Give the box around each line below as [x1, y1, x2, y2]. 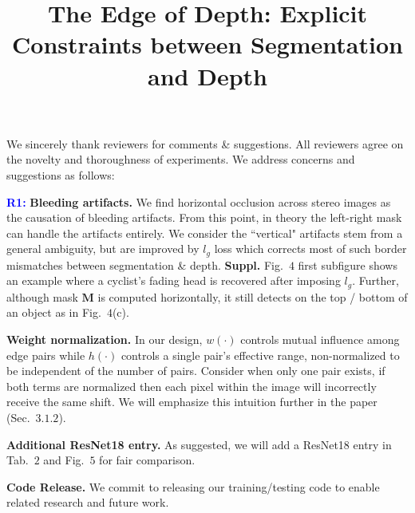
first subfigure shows [298, 256, 397, 273]
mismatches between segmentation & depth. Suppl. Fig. [6, 256, 283, 273]
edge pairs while [6, 346, 85, 363]
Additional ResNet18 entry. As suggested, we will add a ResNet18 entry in [6, 436, 392, 452]
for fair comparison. [99, 452, 196, 468]
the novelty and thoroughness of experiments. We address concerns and [6, 151, 355, 168]
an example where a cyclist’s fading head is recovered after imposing [6, 272, 341, 289]
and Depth [148, 59, 267, 92]
